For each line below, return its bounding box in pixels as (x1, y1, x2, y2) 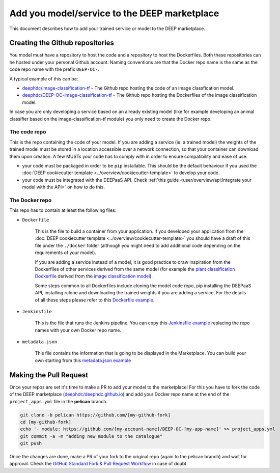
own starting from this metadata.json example (35, 357, 131, 364)
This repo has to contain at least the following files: (9, 207, 117, 213)
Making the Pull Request (9, 371, 89, 379)
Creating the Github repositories (9, 39, 115, 47)
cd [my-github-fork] (20, 419, 71, 425)
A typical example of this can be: (9, 75, 78, 81)
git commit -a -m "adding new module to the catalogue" (20, 433, 163, 439)
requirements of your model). (35, 249, 97, 256)
